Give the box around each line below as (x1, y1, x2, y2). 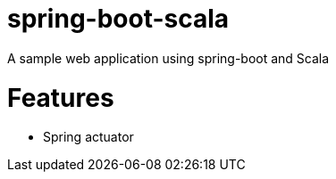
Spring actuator (43, 129, 134, 145)
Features (7, 82, 114, 113)
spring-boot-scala (7, 4, 230, 34)
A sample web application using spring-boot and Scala (7, 50, 330, 66)
